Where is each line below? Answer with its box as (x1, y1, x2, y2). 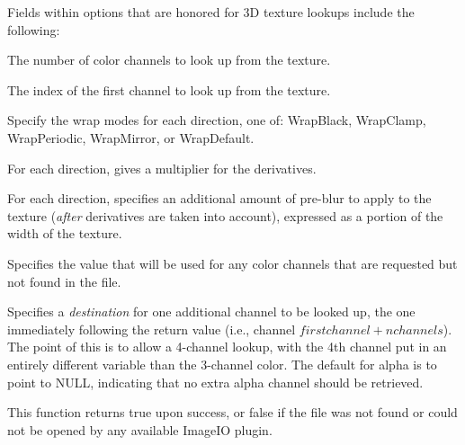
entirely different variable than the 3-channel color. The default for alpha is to (7, 354, 437, 373)
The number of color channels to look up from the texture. (7, 50, 331, 69)
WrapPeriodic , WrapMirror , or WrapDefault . (7, 128, 255, 147)
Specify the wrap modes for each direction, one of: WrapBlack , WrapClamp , (7, 111, 426, 129)
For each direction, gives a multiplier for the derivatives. (7, 158, 317, 177)
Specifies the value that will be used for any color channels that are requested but (7, 254, 458, 272)
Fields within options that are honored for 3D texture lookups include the (7, 3, 415, 21)
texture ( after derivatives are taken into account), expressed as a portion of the (7, 206, 443, 225)
